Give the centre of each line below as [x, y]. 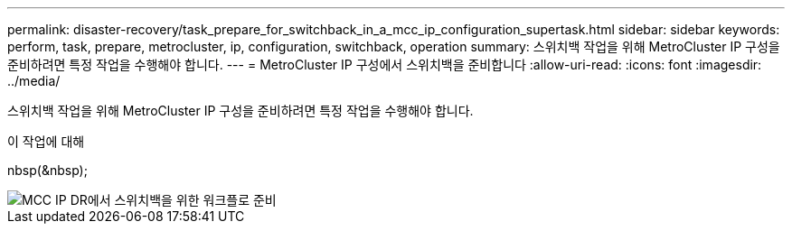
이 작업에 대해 [46, 141]
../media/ [34, 81]
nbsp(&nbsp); [47, 170]
